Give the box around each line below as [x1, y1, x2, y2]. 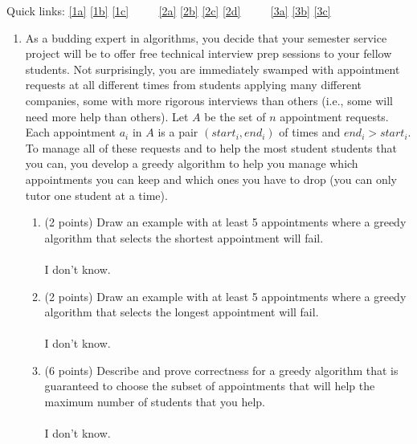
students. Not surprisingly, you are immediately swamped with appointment [25, 60, 400, 77]
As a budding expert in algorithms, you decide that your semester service [25, 29, 387, 46]
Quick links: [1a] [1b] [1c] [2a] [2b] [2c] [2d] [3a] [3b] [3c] [6, 2, 331, 18]
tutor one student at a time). [25, 186, 168, 203]
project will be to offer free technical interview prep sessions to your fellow [25, 45, 392, 62]
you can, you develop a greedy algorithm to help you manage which [25, 155, 358, 172]
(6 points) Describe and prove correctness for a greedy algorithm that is [44, 361, 399, 378]
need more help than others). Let [25, 108, 189, 124]
